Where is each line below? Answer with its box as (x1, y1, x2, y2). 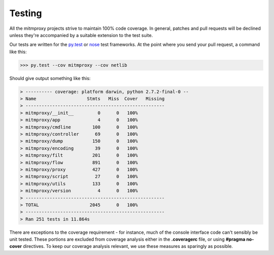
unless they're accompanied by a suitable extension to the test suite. (9, 32, 153, 38)
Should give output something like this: (9, 75, 91, 81)
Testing (9, 8, 42, 19)
